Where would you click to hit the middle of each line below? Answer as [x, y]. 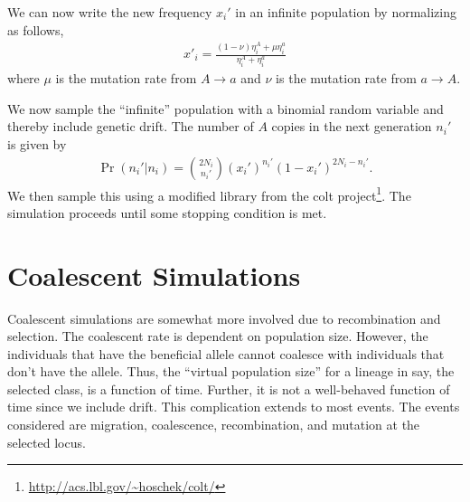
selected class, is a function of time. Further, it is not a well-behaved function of [229, 388]
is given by [37, 143]
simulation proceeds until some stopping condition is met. [167, 212]
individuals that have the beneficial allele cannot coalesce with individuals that [226, 353]
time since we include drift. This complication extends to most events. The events [234, 407]
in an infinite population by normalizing [346, 12]
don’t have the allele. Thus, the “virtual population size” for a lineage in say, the [231, 371]
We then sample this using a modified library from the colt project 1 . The [209, 194]
